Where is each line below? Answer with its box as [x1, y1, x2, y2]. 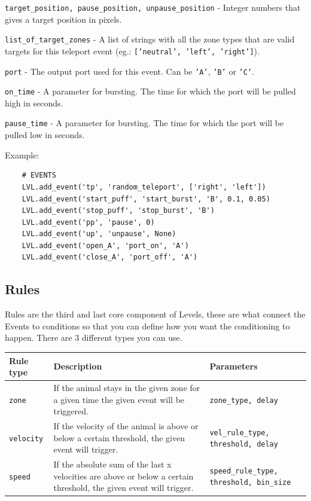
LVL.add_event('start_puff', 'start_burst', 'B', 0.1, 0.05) [22, 194, 270, 203]
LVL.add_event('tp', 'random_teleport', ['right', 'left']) [22, 182, 266, 191]
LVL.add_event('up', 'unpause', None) [22, 230, 176, 239]
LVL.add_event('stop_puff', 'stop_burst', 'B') [22, 206, 215, 215]
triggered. [53, 405, 89, 417]
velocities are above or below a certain [53, 469, 194, 482]
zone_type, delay [209, 396, 278, 405]
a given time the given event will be [53, 393, 185, 405]
